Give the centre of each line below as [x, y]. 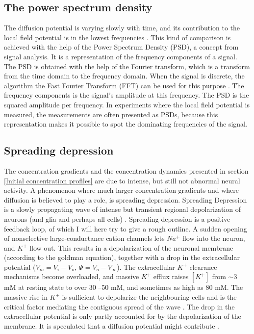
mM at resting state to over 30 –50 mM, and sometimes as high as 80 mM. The [124, 287]
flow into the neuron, [214, 238]
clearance [203, 267]
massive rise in [26, 297]
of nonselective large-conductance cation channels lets [84, 238]
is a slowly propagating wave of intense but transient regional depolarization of [123, 209]
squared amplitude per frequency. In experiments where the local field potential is [127, 104]
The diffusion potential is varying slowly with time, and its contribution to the [122, 28]
